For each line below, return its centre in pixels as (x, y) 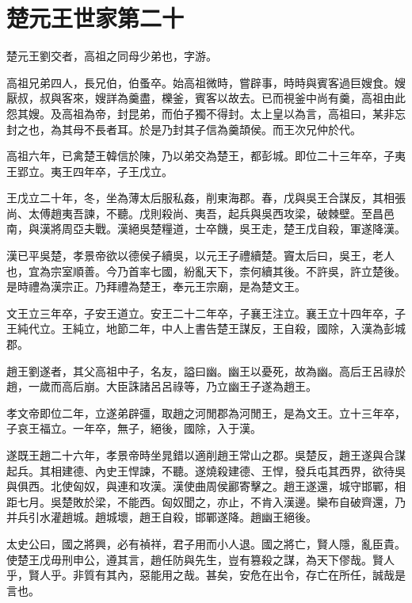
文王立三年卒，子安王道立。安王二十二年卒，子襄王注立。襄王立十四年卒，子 (206, 313)
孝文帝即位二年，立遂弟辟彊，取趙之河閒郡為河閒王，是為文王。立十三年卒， (206, 412)
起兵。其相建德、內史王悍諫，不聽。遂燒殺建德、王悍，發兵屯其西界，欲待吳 (206, 470)
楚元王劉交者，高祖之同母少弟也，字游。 (112, 56)
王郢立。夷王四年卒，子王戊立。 (90, 171)
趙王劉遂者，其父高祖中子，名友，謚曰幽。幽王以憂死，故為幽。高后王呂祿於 (206, 370)
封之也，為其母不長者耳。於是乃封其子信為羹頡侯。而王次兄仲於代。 (184, 129)
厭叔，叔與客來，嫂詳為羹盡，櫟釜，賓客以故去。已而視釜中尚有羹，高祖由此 (206, 98)
